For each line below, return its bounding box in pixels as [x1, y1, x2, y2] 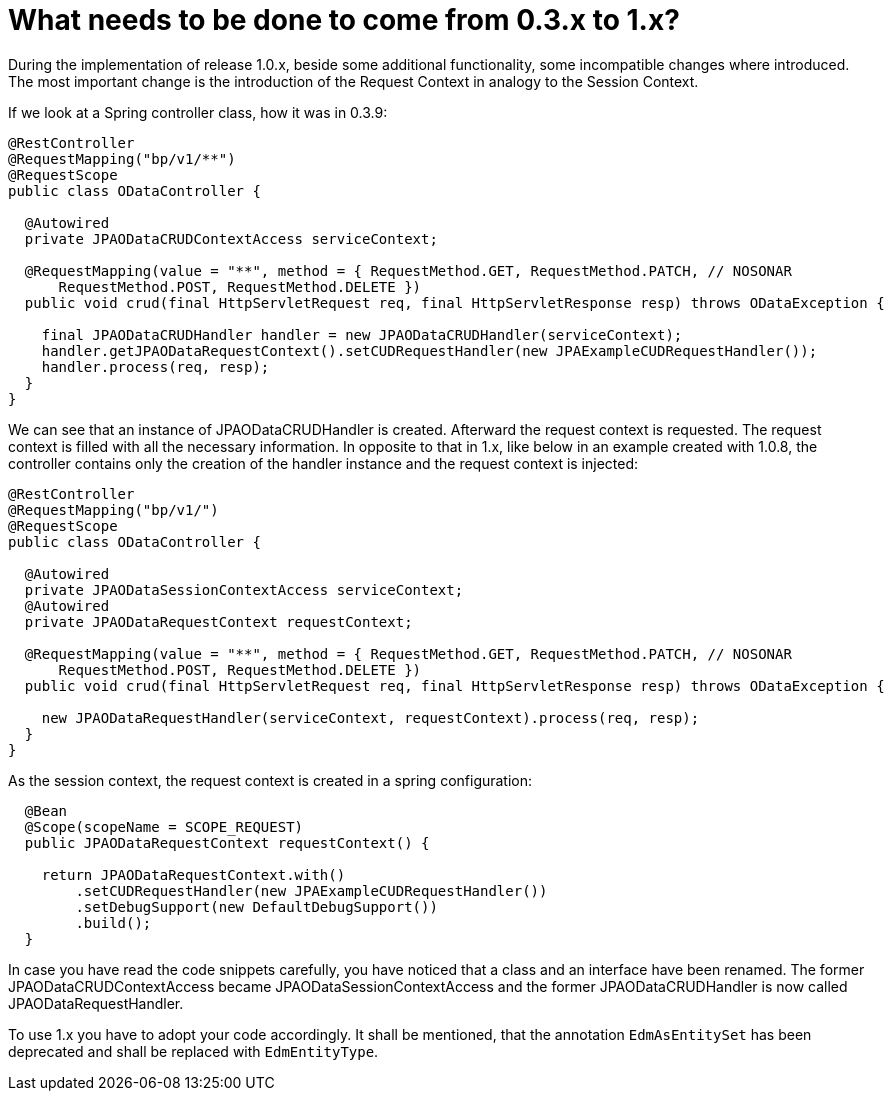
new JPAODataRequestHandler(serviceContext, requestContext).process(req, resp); [41, 709, 700, 726]
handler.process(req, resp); [41, 358, 270, 375]
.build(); [75, 914, 152, 931]
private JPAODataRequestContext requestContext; [24, 613, 413, 630]
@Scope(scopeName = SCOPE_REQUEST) [24, 818, 304, 835]
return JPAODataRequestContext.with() [41, 866, 346, 883]
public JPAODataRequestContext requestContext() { [24, 834, 430, 851]
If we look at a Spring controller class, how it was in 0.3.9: [8, 103, 388, 121]
